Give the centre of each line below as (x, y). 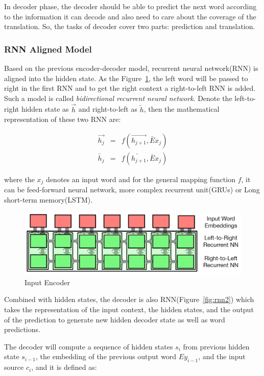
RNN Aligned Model (48, 49)
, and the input (222, 356)
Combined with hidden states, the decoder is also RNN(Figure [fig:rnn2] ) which (129, 299)
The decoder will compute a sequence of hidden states (89, 346)
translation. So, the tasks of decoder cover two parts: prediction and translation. (130, 26)
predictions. (22, 329)
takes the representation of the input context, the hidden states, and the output (129, 309)
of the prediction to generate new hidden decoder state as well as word (115, 319)
